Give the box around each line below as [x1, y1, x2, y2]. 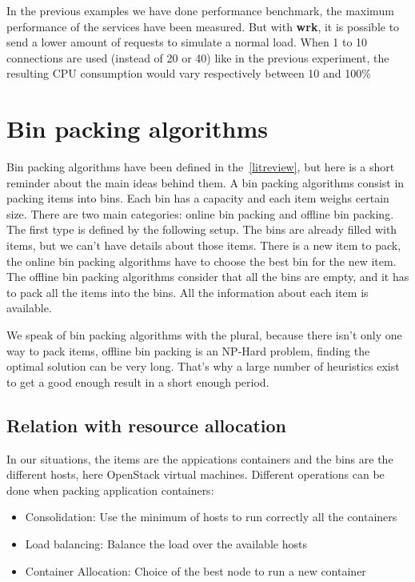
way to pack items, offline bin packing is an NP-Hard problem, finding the [6, 342, 370, 359]
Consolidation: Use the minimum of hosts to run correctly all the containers [25, 508, 397, 525]
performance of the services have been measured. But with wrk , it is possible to [6, 18, 400, 34]
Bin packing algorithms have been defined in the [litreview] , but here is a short [6, 159, 395, 175]
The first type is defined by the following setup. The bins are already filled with [6, 221, 397, 238]
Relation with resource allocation [6, 412, 287, 437]
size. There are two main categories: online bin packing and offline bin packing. [6, 205, 394, 222]
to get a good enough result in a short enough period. [6, 373, 269, 390]
